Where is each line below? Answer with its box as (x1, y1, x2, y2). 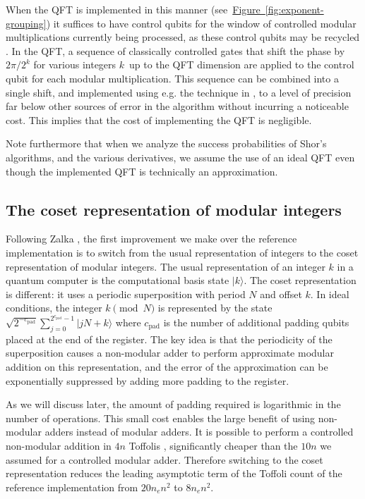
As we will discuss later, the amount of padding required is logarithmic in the (6, 397, 341, 412)
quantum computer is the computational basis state (6, 273, 229, 288)
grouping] (6, 16, 47, 30)
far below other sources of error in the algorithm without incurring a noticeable (6, 99, 349, 113)
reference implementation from (6, 479, 138, 494)
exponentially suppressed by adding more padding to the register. (6, 373, 289, 388)
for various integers (33, 57, 116, 72)
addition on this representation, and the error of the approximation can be (6, 359, 328, 374)
